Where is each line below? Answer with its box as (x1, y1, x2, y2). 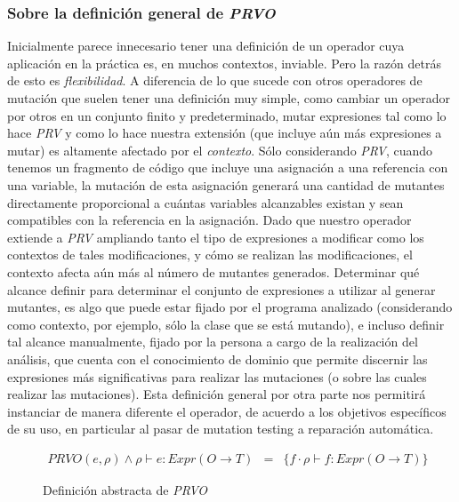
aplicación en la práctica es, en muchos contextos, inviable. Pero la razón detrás (7, 53, 441, 72)
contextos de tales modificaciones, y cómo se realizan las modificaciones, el (7, 245, 413, 264)
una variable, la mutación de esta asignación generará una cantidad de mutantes (7, 175, 445, 194)
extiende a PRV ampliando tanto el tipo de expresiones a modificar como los (7, 227, 424, 246)
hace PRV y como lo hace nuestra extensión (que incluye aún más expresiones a (7, 124, 442, 142)
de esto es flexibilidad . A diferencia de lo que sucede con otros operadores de (7, 71, 423, 90)
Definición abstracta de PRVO (43, 480, 208, 498)
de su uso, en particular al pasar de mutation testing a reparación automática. (7, 419, 434, 438)
